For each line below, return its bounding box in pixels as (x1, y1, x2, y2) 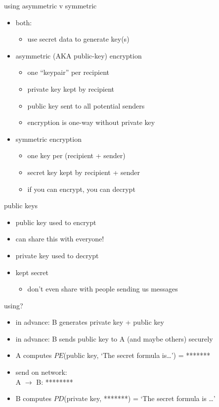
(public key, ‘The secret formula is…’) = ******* (63, 350, 211, 360)
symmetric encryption (15, 133, 82, 144)
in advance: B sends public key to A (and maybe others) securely (15, 333, 213, 344)
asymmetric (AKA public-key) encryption (15, 50, 142, 60)
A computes (15, 350, 52, 360)
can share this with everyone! (15, 233, 104, 244)
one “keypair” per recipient (27, 67, 109, 77)
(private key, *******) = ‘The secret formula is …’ (64, 393, 216, 404)
